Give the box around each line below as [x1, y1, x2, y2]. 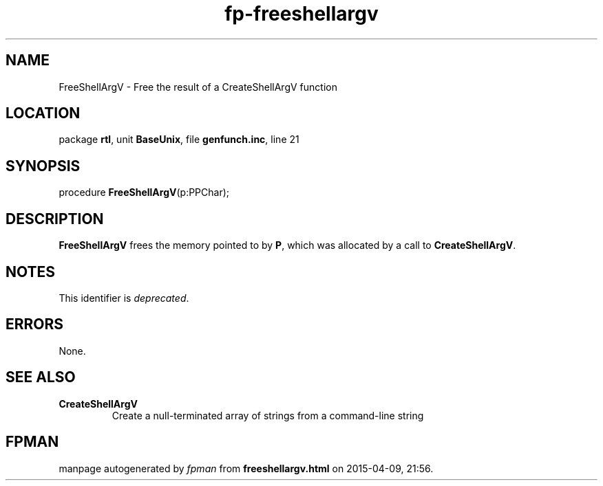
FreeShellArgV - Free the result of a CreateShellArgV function [59, 80, 337, 93]
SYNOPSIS [6, 157, 81, 175]
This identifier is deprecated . [59, 291, 189, 304]
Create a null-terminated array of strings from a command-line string [112, 409, 424, 421]
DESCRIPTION [6, 210, 104, 228]
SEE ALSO [6, 368, 76, 386]
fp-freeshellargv [224, 2, 379, 25]
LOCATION [6, 104, 81, 122]
